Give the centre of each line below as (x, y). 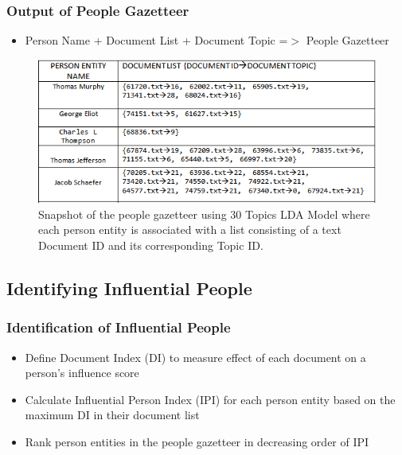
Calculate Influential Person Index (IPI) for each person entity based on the (210, 399)
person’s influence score (82, 373)
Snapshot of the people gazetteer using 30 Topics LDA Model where (204, 214)
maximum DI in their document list (112, 415)
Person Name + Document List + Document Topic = (156, 40)
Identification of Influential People (119, 327)
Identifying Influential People (129, 288)
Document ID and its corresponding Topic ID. (151, 245)
